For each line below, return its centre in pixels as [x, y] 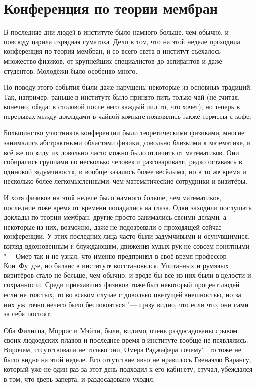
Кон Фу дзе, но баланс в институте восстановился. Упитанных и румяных [116, 265]
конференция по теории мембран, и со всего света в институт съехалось [112, 51]
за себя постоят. [28, 314]
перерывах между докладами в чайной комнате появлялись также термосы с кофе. [128, 116]
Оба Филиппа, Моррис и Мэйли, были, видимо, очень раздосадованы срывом [121, 330]
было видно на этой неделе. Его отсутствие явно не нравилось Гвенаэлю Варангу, [128, 359]
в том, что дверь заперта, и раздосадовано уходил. [80, 378]
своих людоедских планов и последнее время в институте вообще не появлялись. [126, 340]
